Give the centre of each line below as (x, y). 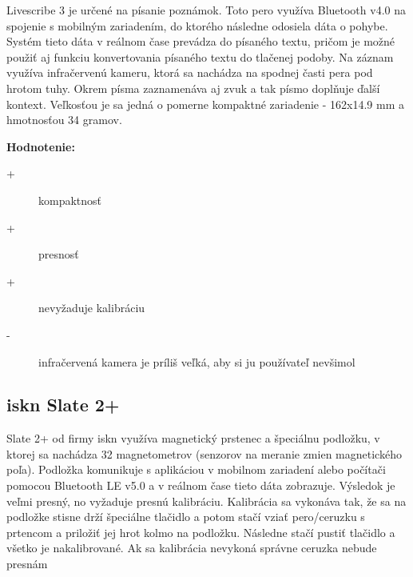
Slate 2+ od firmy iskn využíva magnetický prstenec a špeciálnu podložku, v (193, 438)
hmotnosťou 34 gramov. (64, 120)
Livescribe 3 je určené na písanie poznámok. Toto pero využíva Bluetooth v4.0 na (206, 10)
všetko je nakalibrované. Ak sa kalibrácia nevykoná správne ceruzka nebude (192, 548)
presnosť (59, 254)
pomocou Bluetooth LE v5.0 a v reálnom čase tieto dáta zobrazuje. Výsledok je (201, 485)
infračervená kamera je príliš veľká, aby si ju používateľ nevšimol (197, 361)
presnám (27, 564)
